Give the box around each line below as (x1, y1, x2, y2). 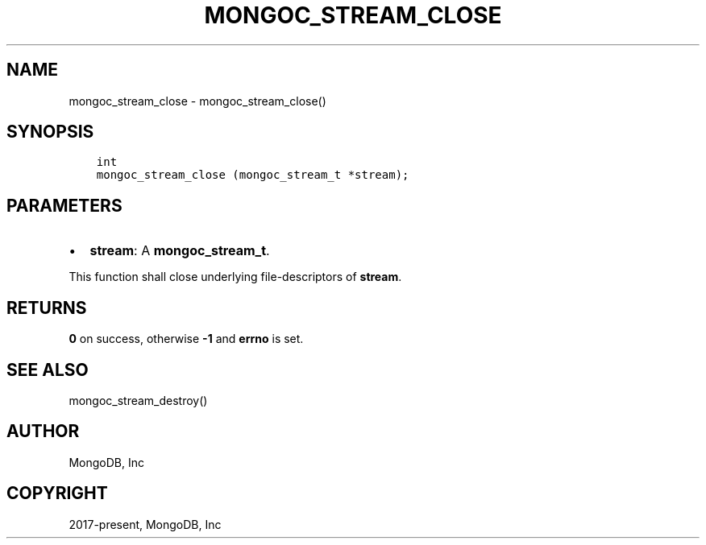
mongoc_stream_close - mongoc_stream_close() (69, 93, 326, 108)
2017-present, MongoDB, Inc (69, 517, 222, 531)
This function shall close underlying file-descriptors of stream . (69, 270, 402, 284)
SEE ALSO (6, 359, 89, 380)
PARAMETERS (6, 195, 123, 216)
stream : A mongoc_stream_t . (89, 242, 270, 259)
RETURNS (6, 297, 87, 318)
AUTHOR (6, 421, 80, 442)
